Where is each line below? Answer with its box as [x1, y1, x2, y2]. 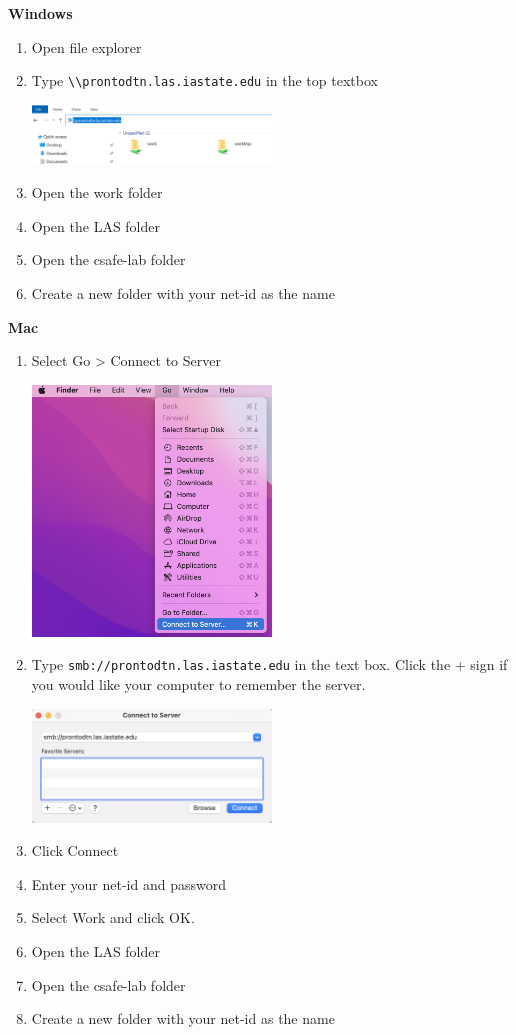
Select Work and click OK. [31, 907, 195, 928]
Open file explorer [31, 36, 142, 57]
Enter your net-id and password [31, 873, 226, 894]
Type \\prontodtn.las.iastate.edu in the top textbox [31, 70, 378, 91]
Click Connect [31, 840, 119, 861]
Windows [8, 3, 73, 23]
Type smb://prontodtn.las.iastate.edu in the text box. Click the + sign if [31, 654, 508, 675]
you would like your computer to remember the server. [31, 673, 366, 694]
